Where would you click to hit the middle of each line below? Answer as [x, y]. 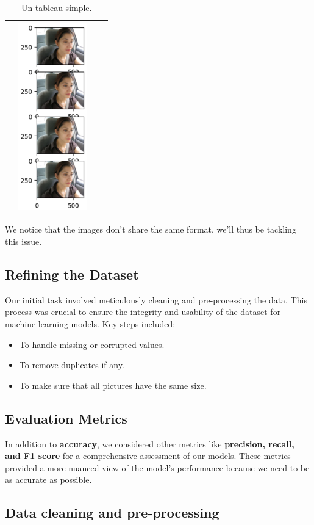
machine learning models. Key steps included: [90, 324]
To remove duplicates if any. [72, 365]
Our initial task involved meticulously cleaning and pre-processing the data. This [156, 299]
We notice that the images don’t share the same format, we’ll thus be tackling [151, 229]
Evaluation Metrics [66, 418]
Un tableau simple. [56, 7]
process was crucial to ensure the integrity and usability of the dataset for [143, 312]
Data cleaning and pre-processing [112, 512]
